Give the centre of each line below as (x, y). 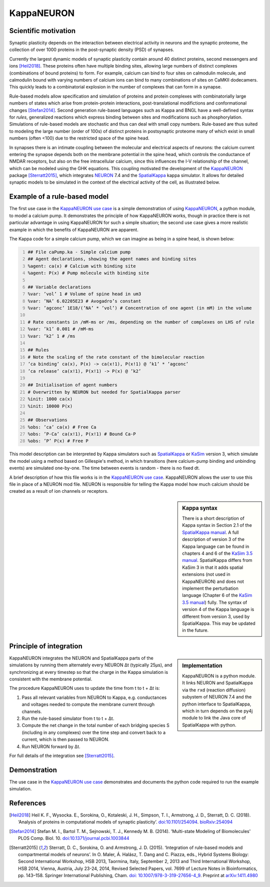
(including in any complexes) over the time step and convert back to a (94, 732)
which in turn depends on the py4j (217, 711)
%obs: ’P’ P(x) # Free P (58, 441)
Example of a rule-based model (59, 197)
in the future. (195, 630)
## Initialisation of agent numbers (72, 385)
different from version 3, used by (216, 616)
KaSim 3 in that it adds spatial (213, 567)
